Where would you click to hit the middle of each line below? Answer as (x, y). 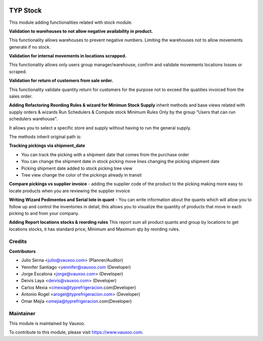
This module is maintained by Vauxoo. (47, 323)
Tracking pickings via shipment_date (47, 145)
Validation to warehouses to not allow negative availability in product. (81, 31)
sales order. (21, 96)
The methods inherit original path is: (45, 137)
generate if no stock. (30, 47)
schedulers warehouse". (33, 119)
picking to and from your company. (44, 213)
